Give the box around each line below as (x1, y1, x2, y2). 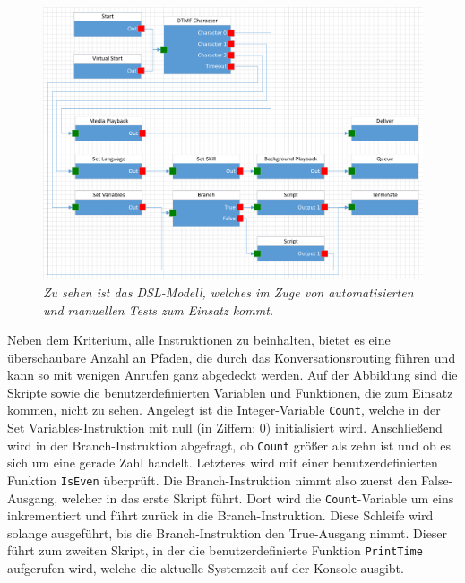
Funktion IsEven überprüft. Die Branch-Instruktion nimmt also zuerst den (7, 470, 418, 489)
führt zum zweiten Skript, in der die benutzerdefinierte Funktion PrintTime (7, 541, 423, 560)
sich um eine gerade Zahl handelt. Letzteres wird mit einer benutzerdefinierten (7, 453, 438, 472)
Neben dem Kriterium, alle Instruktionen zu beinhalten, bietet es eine (7, 330, 391, 349)
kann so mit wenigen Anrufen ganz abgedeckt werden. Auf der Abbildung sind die (7, 365, 458, 384)
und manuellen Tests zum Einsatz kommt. (43, 300, 274, 319)
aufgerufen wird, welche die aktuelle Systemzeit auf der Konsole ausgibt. (7, 559, 404, 578)
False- (421, 470, 453, 489)
